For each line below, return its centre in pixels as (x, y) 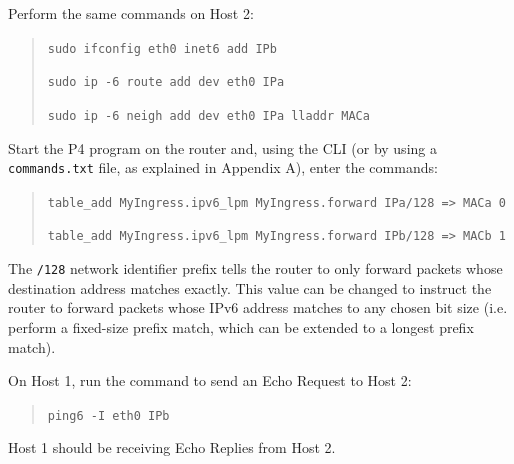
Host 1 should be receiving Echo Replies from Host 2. (172, 447)
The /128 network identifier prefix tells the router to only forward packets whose (255, 268)
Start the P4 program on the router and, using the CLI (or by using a (222, 147)
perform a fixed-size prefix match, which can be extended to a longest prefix (241, 326)
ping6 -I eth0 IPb (108, 415)
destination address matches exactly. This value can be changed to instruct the (250, 287)
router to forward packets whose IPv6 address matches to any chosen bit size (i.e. (258, 307)
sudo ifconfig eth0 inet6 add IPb (162, 48)
